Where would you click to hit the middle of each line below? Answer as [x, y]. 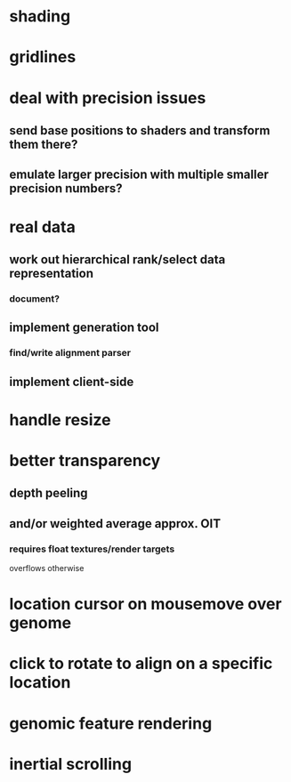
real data [42, 226]
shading [40, 16]
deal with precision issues [108, 97]
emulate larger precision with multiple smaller [139, 175]
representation [51, 273]
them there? [44, 144]
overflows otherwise [47, 568]
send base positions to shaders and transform [140, 130]
